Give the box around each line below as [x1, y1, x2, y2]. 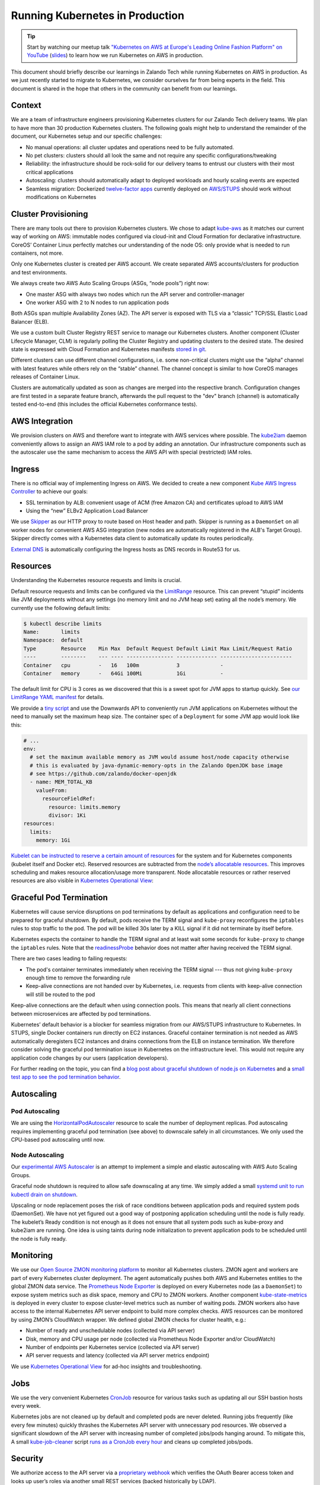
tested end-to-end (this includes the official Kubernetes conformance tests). [11, 401, 198, 408]
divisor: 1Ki [48, 812, 87, 819]
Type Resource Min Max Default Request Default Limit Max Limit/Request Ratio [23, 645, 293, 652]
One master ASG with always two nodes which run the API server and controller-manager [25, 290, 245, 298]
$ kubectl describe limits [23, 620, 102, 627]
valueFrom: [36, 787, 68, 794]
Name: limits [23, 628, 80, 636]
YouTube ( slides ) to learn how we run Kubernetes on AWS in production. [27, 52, 204, 59]
